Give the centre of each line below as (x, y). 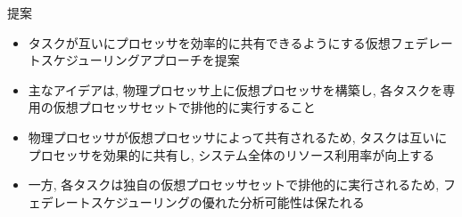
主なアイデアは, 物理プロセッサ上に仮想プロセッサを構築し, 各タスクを (235, 89)
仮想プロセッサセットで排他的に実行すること (184, 107)
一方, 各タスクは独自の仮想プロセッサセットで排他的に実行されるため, (234, 185)
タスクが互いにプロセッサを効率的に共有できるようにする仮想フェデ (228, 42)
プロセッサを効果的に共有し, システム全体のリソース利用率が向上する (231, 154)
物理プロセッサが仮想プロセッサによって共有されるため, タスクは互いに (238, 137)
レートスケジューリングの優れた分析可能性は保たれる (209, 201)
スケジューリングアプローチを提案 (140, 60)
